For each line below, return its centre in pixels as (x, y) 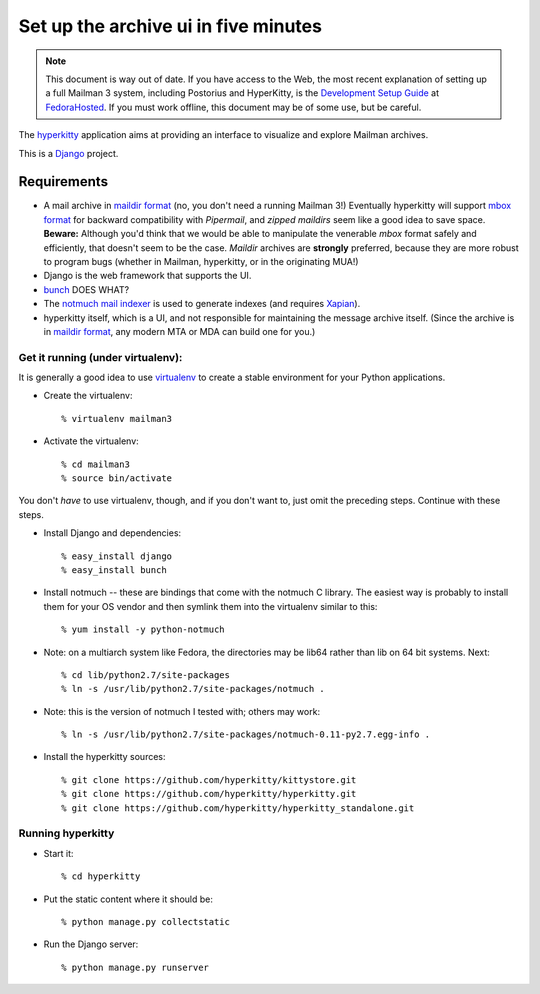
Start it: (58, 853)
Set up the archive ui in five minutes (170, 26)
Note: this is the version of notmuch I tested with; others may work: (181, 711)
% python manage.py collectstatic (145, 921)
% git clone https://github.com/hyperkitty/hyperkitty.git (209, 794)
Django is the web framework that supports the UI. (147, 276)
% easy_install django (117, 556)
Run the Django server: (91, 944)
